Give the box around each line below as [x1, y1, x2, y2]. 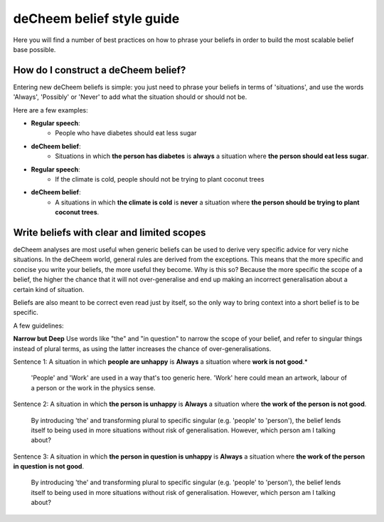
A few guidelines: [13, 321, 64, 330]
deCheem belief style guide [13, 11, 180, 26]
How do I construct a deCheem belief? [13, 64, 186, 76]
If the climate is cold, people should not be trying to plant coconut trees [55, 174, 265, 183]
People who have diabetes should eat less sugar [55, 129, 197, 137]
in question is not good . [13, 462, 85, 471]
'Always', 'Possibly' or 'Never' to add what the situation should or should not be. [13, 93, 247, 101]
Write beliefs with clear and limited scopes [13, 226, 206, 239]
